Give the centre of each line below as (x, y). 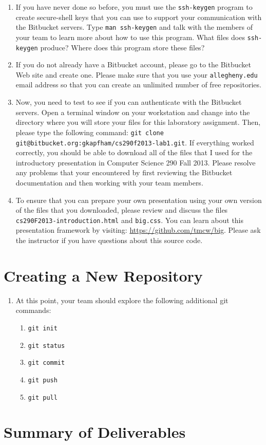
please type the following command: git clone (90, 132)
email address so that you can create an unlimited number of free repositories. (138, 85)
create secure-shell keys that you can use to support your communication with (139, 17)
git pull (43, 397)
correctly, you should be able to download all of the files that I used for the (134, 152)
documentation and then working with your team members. (109, 182)
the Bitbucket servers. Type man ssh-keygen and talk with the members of (134, 27)
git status (46, 346)
